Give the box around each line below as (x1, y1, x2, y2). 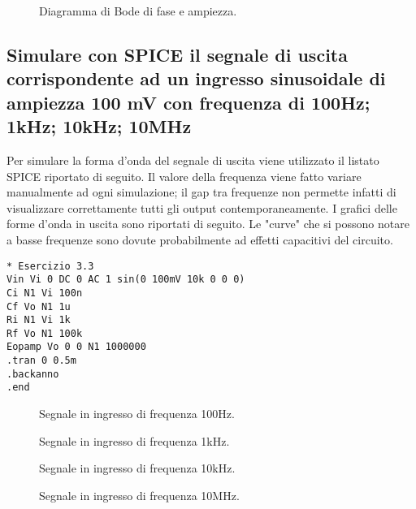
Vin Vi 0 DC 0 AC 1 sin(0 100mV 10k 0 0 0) (6, 274, 245, 286)
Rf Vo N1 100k (6, 327, 83, 339)
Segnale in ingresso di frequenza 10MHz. (39, 486, 240, 503)
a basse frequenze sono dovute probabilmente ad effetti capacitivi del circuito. (6, 231, 393, 248)
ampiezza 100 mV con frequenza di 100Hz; (6, 89, 370, 114)
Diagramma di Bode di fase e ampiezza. (39, 2, 237, 19)
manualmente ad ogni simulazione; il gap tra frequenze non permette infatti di (6, 183, 396, 201)
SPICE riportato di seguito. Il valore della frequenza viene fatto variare (6, 167, 362, 184)
